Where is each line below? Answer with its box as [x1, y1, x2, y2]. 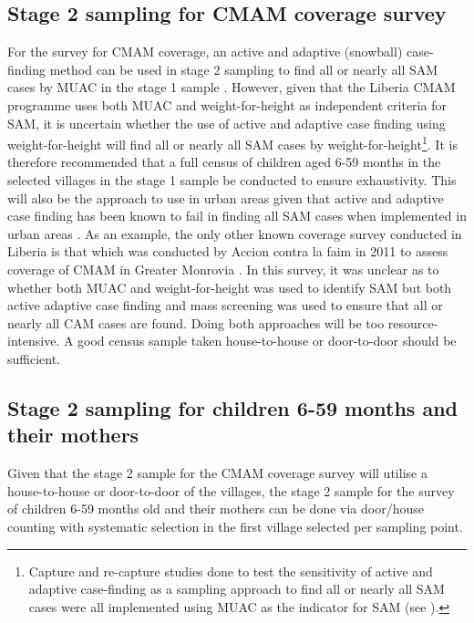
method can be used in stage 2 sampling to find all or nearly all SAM [49, 59, 438, 78]
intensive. [7, 331, 60, 350]
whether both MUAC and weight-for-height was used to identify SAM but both [7, 277, 452, 296]
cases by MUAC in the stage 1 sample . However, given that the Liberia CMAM [7, 78, 456, 97]
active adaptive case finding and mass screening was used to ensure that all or [7, 296, 443, 315]
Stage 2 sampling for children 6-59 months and [7, 393, 459, 421]
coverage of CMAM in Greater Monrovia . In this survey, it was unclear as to [7, 259, 439, 278]
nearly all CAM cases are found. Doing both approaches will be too [7, 313, 385, 332]
